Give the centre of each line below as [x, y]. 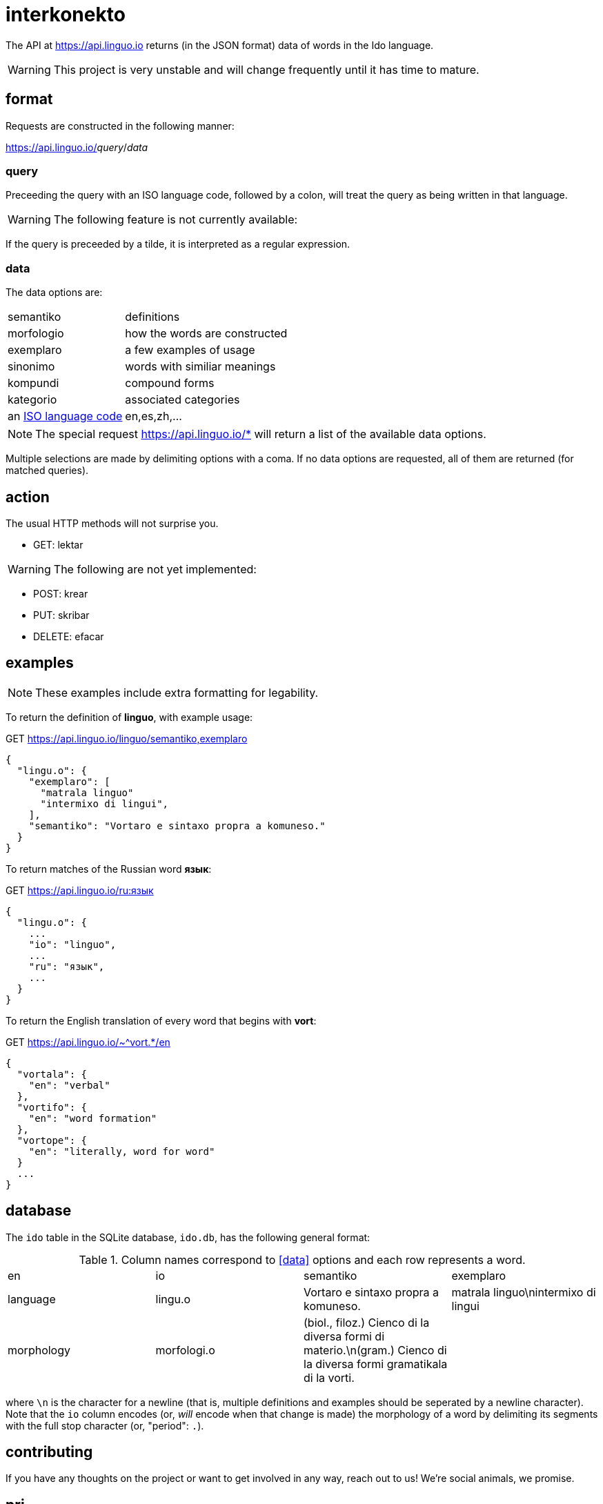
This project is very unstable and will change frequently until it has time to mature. [266, 69]
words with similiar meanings [200, 367]
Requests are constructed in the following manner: [120, 126]
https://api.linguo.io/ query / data [77, 147]
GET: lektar [58, 544]
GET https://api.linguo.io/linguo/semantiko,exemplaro [127, 738]
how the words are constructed [206, 334]
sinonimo [31, 367]
